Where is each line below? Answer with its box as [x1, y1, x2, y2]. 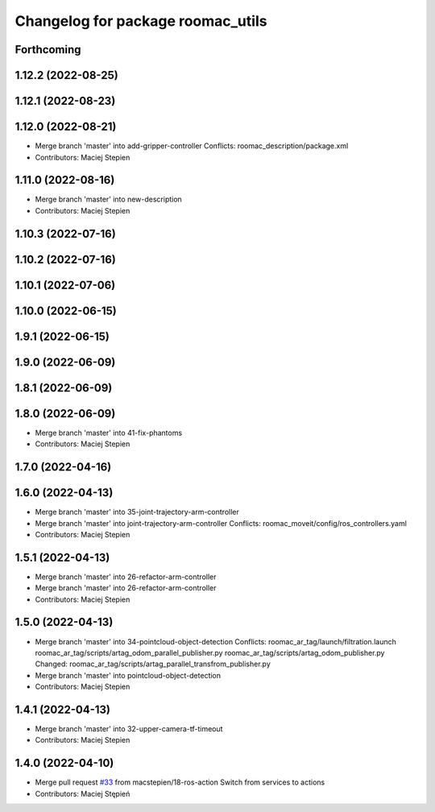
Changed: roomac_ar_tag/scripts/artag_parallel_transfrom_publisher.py [35, 659, 271, 669]
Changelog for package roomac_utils [14, 12, 267, 30]
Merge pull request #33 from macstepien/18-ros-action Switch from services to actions [35, 777, 325, 787]
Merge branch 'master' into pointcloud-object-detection [35, 670, 222, 680]
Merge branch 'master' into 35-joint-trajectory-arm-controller [35, 507, 239, 517]
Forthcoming [14, 43, 81, 56]
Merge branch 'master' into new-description [35, 194, 183, 205]
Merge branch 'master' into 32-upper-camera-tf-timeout [35, 723, 223, 733]
